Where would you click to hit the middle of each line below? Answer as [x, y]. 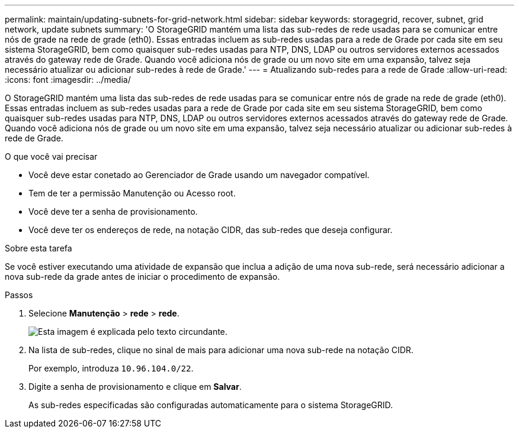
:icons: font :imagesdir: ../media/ [68, 80]
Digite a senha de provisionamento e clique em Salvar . [135, 387]
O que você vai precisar [51, 156]
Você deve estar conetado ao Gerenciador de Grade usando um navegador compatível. [199, 175]
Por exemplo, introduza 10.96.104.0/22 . [111, 368]
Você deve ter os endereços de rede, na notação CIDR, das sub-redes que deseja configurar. [211, 230]
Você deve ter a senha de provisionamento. [113, 211]
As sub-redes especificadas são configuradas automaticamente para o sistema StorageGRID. [211, 405]
